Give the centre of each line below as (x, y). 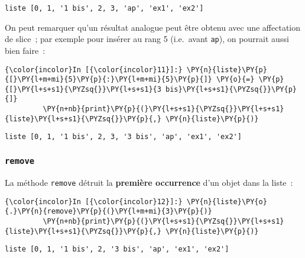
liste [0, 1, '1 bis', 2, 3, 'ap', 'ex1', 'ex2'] (104, 8)
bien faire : (25, 50)
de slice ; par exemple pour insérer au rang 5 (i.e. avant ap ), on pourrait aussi (147, 39)
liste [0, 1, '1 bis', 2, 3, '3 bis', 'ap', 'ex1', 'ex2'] (123, 137)
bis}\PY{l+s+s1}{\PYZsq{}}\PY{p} (231, 89)
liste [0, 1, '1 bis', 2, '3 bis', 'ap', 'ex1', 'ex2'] (117, 249)
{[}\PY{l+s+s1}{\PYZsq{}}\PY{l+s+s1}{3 (83, 89)
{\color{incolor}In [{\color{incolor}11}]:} (94, 70)
